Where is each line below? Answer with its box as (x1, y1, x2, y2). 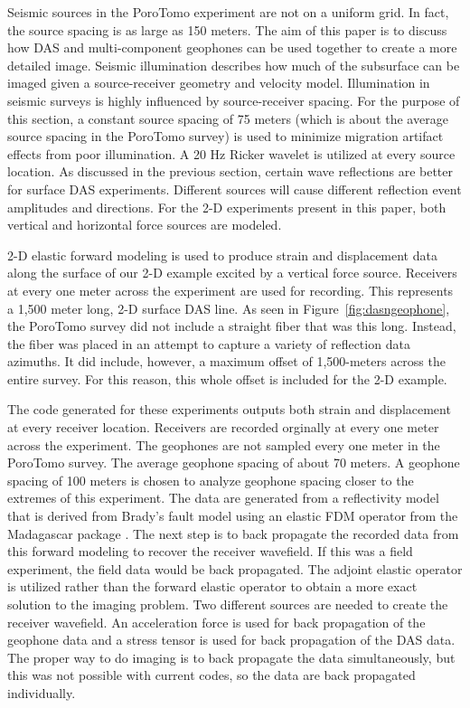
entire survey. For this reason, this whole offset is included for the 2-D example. (7, 369, 447, 388)
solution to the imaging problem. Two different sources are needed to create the (7, 595, 448, 613)
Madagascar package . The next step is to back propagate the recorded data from (7, 524, 459, 543)
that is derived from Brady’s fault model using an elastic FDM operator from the (7, 506, 458, 525)
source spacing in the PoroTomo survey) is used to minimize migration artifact (7, 127, 444, 146)
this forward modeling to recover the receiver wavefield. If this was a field (7, 542, 413, 561)
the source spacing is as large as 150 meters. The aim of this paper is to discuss (7, 20, 447, 39)
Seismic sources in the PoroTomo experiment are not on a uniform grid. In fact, (7, 3, 449, 21)
